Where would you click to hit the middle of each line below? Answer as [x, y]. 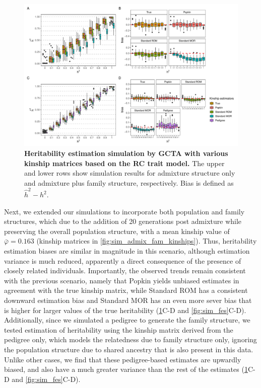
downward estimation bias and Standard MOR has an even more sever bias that [128, 300]
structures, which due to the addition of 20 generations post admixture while [123, 221]
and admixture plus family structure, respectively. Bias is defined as [129, 182]
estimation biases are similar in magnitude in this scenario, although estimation [127, 251]
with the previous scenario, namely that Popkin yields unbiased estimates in [122, 280]
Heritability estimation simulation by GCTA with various [126, 153]
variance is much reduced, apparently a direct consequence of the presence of [123, 260]
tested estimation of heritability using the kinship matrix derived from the [119, 329]
